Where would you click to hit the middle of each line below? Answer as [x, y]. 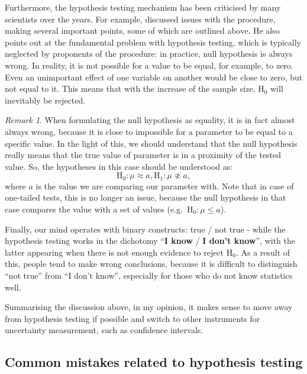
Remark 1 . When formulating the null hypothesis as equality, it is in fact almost [150, 120]
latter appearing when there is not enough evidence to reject [114, 252]
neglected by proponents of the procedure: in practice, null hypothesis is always [149, 54]
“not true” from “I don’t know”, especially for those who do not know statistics [149, 275]
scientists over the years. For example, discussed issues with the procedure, [140, 19]
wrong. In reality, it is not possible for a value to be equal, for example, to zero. [149, 65]
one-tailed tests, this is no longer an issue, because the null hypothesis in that [146, 197]
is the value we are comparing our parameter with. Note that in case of [165, 186]
